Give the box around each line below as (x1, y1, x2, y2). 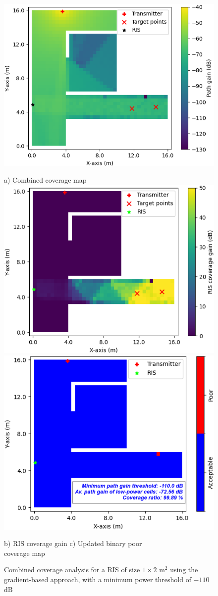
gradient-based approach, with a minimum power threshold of (4, 574, 191, 585)
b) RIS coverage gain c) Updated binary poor (4, 538, 142, 548)
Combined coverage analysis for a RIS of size (4, 564, 140, 575)
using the (170, 564, 198, 575)
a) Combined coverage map (4, 174, 87, 185)
